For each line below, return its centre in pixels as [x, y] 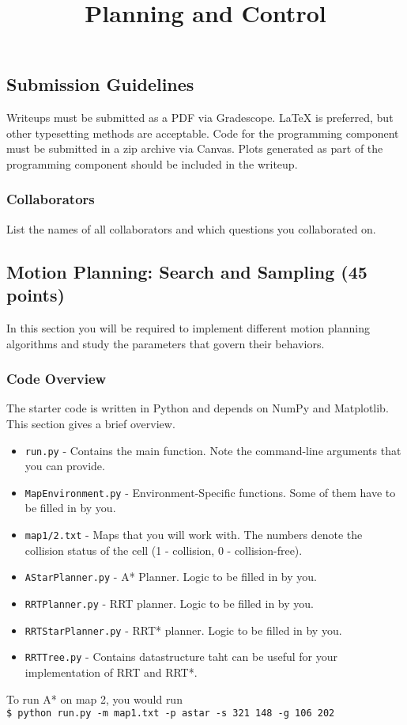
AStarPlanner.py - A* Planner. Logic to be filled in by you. [171, 577]
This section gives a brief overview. [91, 423]
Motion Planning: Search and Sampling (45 [187, 271]
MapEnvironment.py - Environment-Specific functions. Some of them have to [210, 492]
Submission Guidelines [100, 84]
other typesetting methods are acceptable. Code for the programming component [203, 133]
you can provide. [65, 466]
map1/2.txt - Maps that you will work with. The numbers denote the [194, 535]
